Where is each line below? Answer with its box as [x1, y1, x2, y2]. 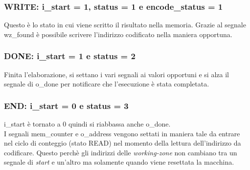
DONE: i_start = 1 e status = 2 [4, 50, 136, 62]
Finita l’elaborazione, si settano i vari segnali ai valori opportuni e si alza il [4, 69, 229, 79]
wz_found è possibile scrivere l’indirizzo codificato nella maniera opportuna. [4, 29, 232, 39]
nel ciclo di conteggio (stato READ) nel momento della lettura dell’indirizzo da [4, 138, 241, 148]
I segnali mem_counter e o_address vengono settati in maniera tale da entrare [4, 128, 240, 138]
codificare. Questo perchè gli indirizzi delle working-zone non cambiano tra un [4, 147, 237, 157]
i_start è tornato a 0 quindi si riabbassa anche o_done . [4, 119, 171, 129]
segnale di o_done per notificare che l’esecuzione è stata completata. [4, 79, 209, 89]
